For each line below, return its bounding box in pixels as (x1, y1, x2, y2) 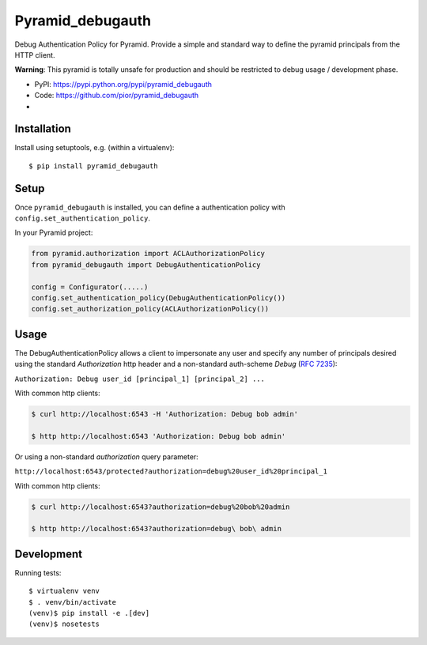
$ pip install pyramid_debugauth (28, 161, 158, 170)
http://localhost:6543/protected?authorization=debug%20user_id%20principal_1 (14, 467, 328, 476)
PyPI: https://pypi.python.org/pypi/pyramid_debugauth (34, 79, 213, 89)
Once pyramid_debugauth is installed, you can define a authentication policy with (14, 202, 285, 212)
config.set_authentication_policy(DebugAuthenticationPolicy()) (31, 293, 286, 303)
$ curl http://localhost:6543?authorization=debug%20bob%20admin (31, 502, 290, 511)
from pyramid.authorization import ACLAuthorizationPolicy (31, 249, 265, 258)
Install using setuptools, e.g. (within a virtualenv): (14, 143, 175, 153)
